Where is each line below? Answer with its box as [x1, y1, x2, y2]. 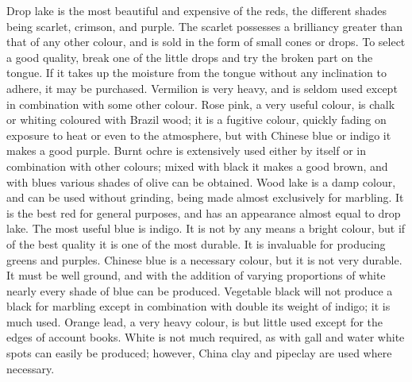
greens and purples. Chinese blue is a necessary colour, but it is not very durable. [6, 251, 402, 268]
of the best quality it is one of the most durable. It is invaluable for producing [6, 235, 386, 252]
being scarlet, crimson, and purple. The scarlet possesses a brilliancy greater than [6, 17, 403, 34]
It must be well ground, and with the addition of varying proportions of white [6, 267, 386, 284]
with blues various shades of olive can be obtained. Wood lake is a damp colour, [6, 173, 396, 190]
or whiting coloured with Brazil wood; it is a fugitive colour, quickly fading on [6, 111, 387, 128]
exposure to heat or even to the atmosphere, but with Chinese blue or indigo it [6, 126, 391, 143]
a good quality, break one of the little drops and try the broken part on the [6, 48, 373, 65]
